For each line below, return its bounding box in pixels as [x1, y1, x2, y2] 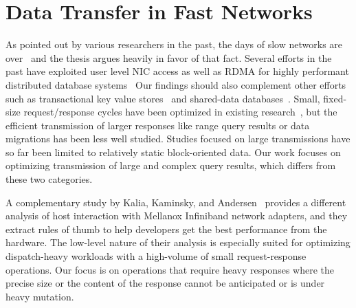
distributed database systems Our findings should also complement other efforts [5, 77, 346, 91]
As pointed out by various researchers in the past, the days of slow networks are [5, 37, 343, 52]
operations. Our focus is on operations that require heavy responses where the [5, 262, 334, 276]
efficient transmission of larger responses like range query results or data [5, 118, 310, 132]
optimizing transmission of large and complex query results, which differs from [5, 158, 336, 173]
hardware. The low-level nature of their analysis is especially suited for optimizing [5, 235, 351, 250]
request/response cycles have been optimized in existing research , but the [23, 104, 337, 119]
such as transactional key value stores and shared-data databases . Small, [5, 91, 320, 105]
